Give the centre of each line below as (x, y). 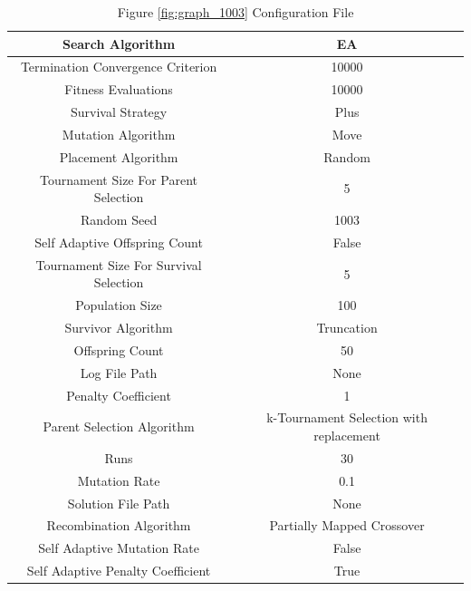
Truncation (347, 328)
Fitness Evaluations (119, 89)
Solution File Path (119, 503)
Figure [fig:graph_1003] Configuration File (235, 12)
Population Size (119, 305)
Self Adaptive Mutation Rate (119, 548)
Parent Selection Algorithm (119, 426)
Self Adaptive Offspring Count (119, 242)
